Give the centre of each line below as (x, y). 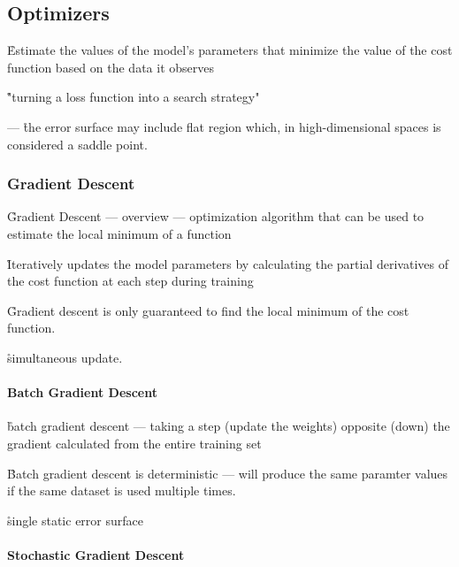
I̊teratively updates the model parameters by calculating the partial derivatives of (228, 263)
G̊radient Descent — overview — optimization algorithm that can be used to (216, 216)
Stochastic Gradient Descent (96, 554)
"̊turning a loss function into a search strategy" (134, 97)
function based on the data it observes (111, 67)
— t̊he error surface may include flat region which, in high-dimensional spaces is (224, 126)
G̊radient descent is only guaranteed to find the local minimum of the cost (208, 310)
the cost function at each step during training (130, 281)
